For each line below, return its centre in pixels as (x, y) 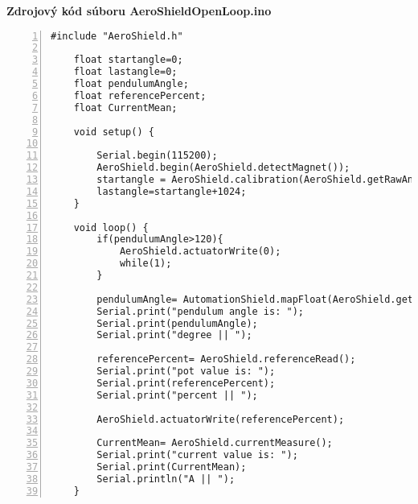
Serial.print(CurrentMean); (172, 467)
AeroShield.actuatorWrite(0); (200, 252)
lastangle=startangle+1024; (172, 191)
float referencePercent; (140, 95)
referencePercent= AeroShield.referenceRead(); (226, 359)
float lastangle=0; (125, 72)
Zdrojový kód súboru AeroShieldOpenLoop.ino (139, 10)
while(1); (145, 264)
